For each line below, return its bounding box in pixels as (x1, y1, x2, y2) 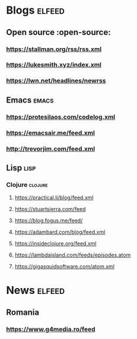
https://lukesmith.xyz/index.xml (6, 60, 102, 69)
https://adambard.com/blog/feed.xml (14, 229, 106, 236)
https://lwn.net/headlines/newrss (6, 76, 106, 85)
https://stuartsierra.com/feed (14, 206, 86, 213)
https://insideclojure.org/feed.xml (14, 240, 97, 247)
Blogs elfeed (6, 4, 65, 17)
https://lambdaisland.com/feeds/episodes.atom (14, 251, 131, 258)
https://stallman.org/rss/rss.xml (6, 45, 102, 53)
